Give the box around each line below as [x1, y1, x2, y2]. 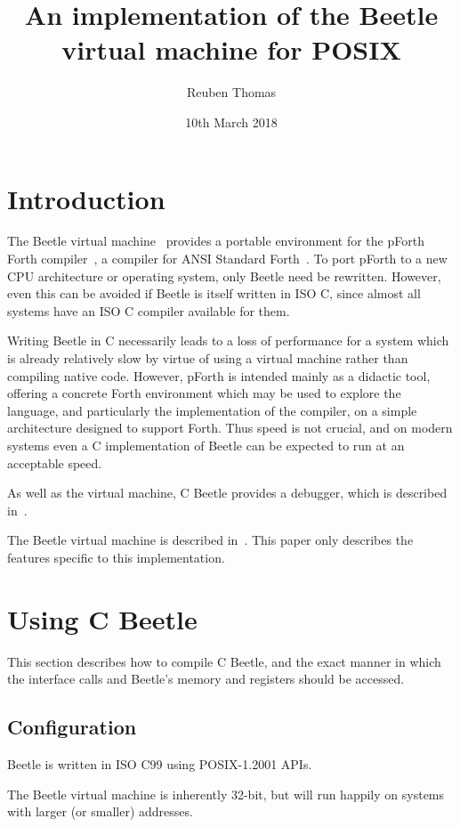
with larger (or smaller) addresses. [7, 802, 193, 821]
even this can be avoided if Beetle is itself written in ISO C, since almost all [7, 284, 421, 303]
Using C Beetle [7, 600, 198, 636]
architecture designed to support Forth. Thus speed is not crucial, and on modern [7, 418, 453, 437]
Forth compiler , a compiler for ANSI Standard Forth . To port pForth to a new [7, 249, 448, 268]
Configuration [7, 713, 137, 741]
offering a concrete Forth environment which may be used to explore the [7, 384, 401, 402]
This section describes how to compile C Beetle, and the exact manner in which [7, 652, 441, 670]
